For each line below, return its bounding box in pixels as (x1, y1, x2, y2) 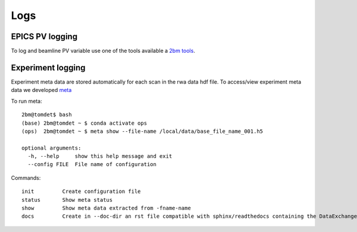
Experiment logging (11, 62, 86, 72)
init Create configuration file (21, 188, 141, 195)
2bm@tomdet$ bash (21, 112, 72, 118)
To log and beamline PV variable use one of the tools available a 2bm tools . (11, 47, 196, 55)
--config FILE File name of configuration (27, 161, 157, 168)
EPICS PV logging (11, 31, 77, 42)
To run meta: (11, 97, 43, 104)
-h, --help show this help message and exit (27, 153, 173, 160)
